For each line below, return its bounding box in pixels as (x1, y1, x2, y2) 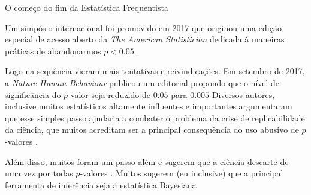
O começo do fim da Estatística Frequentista (5, 1, 168, 13)
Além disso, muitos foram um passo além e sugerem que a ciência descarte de (5, 155, 289, 167)
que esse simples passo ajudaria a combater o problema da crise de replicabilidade (5, 111, 305, 124)
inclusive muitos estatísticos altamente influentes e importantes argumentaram (5, 100, 292, 112)
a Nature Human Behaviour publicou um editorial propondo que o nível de (5, 76, 280, 89)
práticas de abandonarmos (5, 44, 101, 57)
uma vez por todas (5, 167, 73, 179)
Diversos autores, (212, 88, 275, 100)
